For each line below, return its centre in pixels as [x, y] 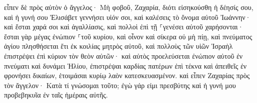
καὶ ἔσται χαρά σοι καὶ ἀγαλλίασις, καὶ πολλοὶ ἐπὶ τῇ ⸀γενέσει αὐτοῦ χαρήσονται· [124, 27]
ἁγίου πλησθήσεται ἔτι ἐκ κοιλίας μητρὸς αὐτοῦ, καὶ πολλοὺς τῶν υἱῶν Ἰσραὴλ [118, 46]
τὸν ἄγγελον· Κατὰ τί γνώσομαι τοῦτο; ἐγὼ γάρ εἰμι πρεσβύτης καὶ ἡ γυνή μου [120, 85]
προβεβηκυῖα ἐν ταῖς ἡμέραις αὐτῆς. [56, 95]
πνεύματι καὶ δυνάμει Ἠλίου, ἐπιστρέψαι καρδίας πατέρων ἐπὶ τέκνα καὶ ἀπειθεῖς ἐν [125, 65]
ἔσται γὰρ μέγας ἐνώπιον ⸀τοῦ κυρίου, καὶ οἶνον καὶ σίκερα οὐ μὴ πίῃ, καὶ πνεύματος [128, 36]
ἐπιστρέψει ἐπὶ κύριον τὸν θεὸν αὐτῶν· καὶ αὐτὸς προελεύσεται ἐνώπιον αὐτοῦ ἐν [123, 55]
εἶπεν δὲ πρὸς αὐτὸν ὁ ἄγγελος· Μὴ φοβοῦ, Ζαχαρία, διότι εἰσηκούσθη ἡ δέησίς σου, [129, 7]
